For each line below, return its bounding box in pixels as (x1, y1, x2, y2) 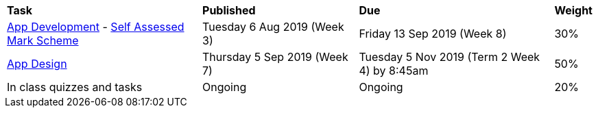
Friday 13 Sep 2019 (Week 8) (359, 27, 507, 40)
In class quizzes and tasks (7, 80, 143, 94)
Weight (554, 3, 593, 17)
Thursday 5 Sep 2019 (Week (202, 50, 348, 64)
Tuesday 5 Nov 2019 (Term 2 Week (359, 50, 540, 64)
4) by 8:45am (359, 64, 429, 77)
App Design (7, 57, 67, 71)
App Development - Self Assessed (7, 20, 184, 34)
